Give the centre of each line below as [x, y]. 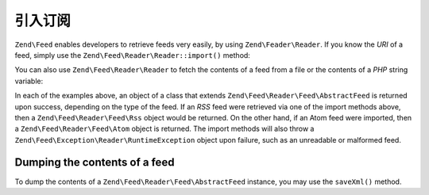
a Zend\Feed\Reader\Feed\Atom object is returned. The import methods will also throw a [164, 129]
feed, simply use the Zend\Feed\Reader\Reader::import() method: [132, 55]
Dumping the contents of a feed [95, 162]
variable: [29, 81]
